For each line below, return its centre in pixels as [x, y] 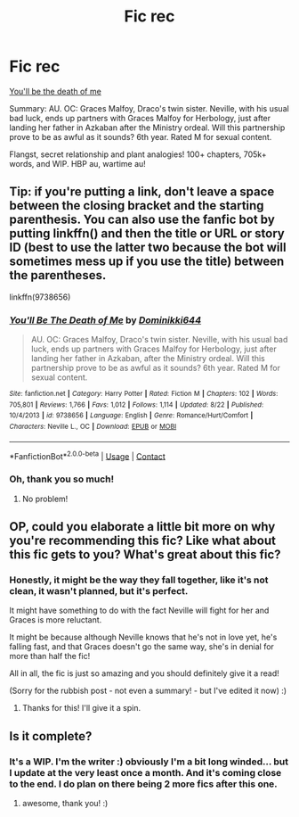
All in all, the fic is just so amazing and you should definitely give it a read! [145, 673]
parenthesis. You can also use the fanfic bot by [142, 220]
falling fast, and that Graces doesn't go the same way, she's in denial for [141, 647]
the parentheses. [58, 275]
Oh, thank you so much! [62, 479]
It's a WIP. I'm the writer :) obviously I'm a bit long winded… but [149, 762]
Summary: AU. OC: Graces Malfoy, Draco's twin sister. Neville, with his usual [149, 108]
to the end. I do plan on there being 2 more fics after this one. [143, 784]
